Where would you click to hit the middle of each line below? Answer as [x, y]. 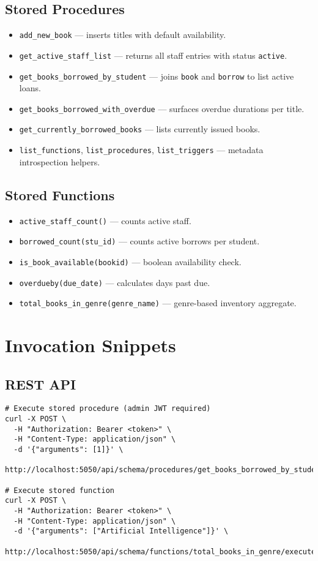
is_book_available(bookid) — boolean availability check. [130, 261]
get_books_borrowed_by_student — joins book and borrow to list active [157, 76]
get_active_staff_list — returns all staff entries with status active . [153, 55]
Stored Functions [60, 194]
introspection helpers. [60, 161]
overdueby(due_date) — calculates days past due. [115, 282]
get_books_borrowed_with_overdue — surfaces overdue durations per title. [162, 108]
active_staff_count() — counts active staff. [105, 220]
